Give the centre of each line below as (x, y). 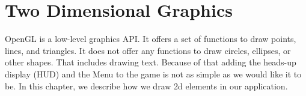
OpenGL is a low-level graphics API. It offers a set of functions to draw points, (151, 39)
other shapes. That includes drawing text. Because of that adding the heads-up (151, 62)
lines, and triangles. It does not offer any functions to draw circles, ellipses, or (148, 50)
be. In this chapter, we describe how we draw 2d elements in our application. (146, 85)
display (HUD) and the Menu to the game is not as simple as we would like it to (153, 73)
